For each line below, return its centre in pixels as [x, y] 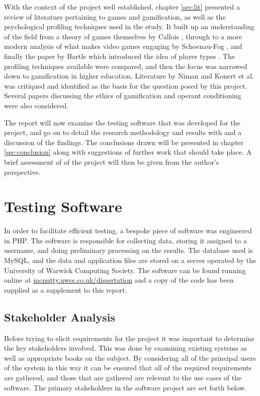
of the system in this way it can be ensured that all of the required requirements [128, 368]
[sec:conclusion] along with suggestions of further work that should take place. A [128, 152]
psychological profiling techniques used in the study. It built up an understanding [129, 26]
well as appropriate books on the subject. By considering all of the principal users [130, 357]
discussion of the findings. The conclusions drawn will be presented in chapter [124, 142]
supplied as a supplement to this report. [66, 289]
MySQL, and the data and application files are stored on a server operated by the [130, 260]
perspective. [22, 172]
